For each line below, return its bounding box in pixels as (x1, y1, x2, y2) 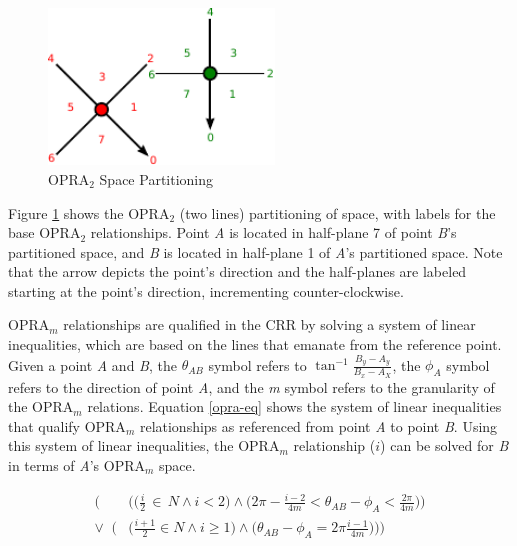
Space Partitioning (99, 168, 214, 189)
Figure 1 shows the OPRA (8, 202, 170, 223)
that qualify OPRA (8, 415, 126, 436)
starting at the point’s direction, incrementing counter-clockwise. (8, 280, 404, 301)
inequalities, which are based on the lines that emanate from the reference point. (8, 334, 502, 355)
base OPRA (8, 222, 81, 243)
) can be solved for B (380, 435, 509, 456)
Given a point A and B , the (8, 354, 177, 375)
